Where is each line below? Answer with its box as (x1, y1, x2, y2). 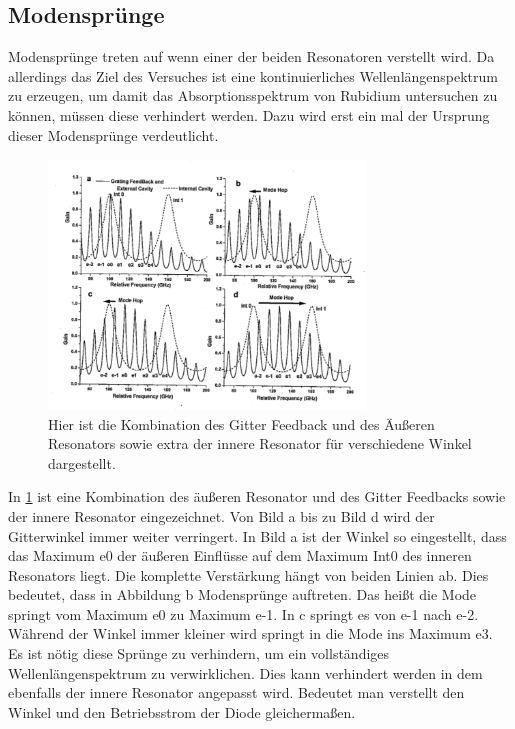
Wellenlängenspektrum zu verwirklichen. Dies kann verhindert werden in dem (8, 662, 483, 683)
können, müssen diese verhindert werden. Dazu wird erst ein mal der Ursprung (8, 104, 490, 125)
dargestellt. (48, 452, 116, 473)
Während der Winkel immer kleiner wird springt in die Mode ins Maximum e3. (8, 623, 493, 644)
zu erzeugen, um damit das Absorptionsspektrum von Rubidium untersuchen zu (8, 85, 498, 106)
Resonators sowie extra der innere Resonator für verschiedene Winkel (48, 433, 472, 454)
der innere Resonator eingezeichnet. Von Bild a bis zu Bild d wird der (8, 505, 435, 526)
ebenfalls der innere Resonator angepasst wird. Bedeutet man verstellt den (8, 682, 465, 703)
